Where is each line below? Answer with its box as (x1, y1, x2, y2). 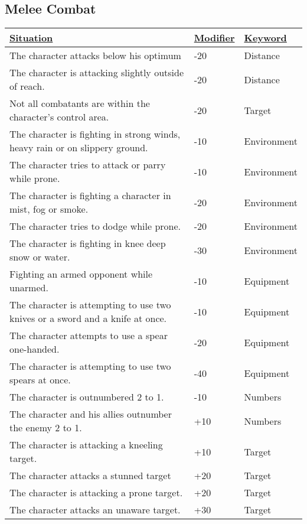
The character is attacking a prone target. (9, 486, 183, 500)
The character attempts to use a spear (9, 328, 168, 343)
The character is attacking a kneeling (9, 438, 163, 452)
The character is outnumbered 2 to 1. (9, 390, 164, 404)
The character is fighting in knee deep (9, 236, 166, 250)
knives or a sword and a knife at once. (9, 311, 167, 326)
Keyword (244, 31, 287, 45)
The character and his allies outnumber (9, 407, 172, 421)
